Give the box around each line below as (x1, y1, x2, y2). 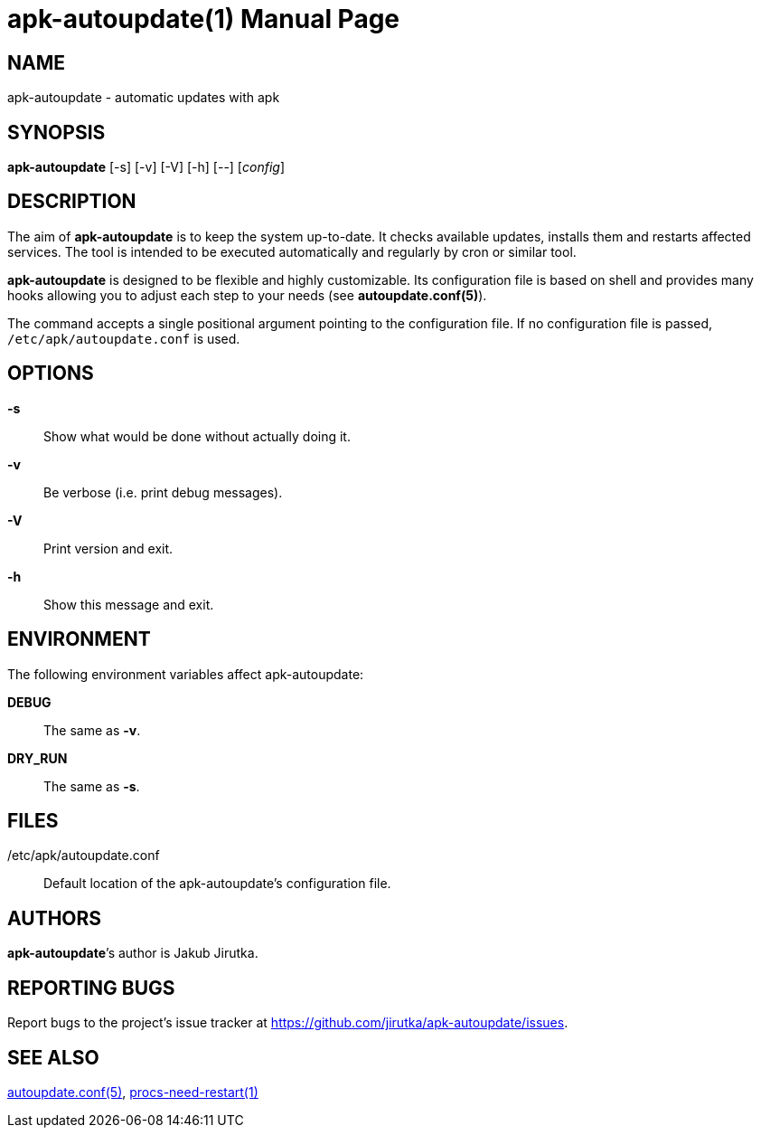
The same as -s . (43, 778, 140, 794)
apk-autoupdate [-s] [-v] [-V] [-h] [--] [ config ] (7, 159, 285, 175)
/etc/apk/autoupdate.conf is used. (7, 330, 240, 346)
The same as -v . (43, 722, 141, 738)
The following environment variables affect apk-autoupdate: (7, 666, 364, 682)
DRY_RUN (7, 750, 68, 766)
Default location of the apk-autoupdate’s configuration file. (43, 875, 391, 892)
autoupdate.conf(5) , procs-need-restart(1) (7, 1083, 258, 1100)
